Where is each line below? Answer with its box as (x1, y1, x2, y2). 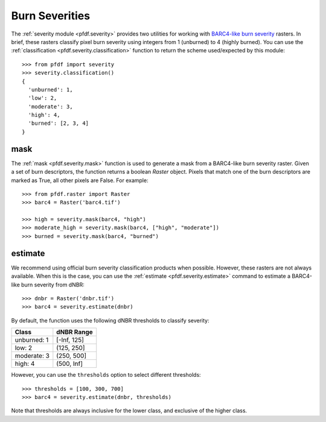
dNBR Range (56, 328, 93, 336)
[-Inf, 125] (56, 336, 85, 344)
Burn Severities (11, 9, 91, 22)
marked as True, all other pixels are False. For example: (11, 177, 149, 184)
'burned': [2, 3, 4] (28, 120, 89, 127)
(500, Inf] (56, 359, 83, 368)
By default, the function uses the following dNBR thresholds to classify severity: (11, 316, 209, 324)
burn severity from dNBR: (21, 281, 85, 288)
